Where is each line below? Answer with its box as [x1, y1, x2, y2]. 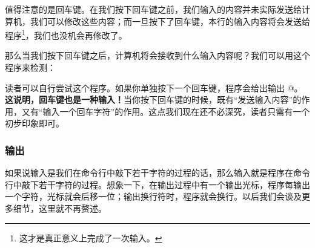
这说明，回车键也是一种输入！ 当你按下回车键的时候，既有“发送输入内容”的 [5, 93, 302, 106]
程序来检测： [5, 61, 56, 74]
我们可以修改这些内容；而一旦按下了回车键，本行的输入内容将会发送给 [30, 15, 310, 27]
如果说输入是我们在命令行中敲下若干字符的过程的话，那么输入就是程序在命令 [5, 166, 310, 179]
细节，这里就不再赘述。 [13, 202, 107, 214]
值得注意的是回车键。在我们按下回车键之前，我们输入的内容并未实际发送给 [5, 3, 302, 15]
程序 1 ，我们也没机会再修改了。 [5, 27, 127, 41]
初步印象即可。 [5, 117, 64, 129]
